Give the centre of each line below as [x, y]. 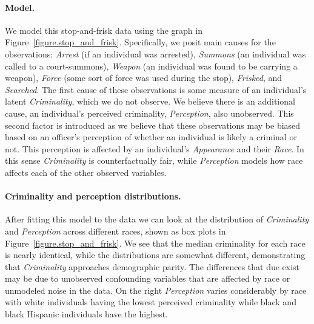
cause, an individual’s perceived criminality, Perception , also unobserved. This [149, 113]
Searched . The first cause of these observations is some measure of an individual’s [156, 89]
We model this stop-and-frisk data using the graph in [104, 30]
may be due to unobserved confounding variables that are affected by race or [148, 278]
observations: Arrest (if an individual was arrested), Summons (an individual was [155, 53]
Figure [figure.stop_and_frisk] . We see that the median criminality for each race [155, 243]
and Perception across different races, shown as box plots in [115, 231]
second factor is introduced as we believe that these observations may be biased [153, 125]
